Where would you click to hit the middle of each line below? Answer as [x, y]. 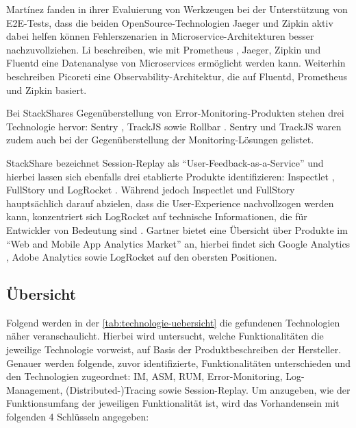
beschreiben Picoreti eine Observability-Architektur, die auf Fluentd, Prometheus [177, 76]
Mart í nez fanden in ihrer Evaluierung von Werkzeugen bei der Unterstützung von [177, 9]
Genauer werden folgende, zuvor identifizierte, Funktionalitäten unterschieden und [179, 362]
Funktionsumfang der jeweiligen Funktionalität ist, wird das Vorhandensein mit [173, 403]
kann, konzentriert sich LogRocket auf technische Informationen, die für [157, 216]
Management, [35, 389]
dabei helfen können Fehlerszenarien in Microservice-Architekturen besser [160, 36]
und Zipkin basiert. [47, 90]
